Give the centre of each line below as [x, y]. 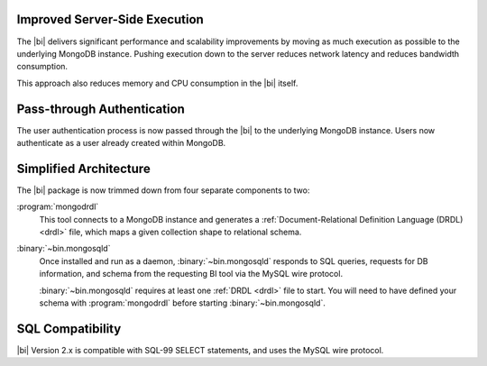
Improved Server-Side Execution [110, 19]
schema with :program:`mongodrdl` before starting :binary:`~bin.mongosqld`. [183, 303]
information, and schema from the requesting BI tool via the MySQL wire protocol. [191, 274]
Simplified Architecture [83, 168]
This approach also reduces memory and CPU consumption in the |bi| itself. [157, 83]
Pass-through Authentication [101, 109]
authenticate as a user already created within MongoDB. [121, 142]
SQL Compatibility [69, 329]
